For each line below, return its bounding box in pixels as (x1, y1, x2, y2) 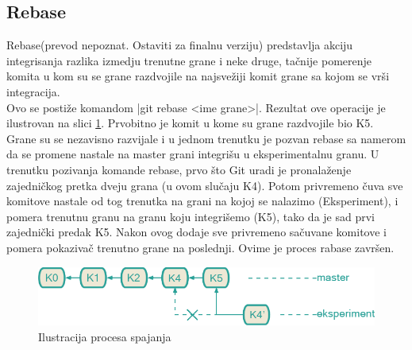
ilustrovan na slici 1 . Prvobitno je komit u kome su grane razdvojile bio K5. (6, 115, 374, 131)
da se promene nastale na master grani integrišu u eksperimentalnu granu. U (6, 146, 379, 162)
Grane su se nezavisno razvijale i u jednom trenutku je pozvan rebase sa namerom (6, 130, 406, 146)
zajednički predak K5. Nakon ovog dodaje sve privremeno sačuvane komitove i (6, 224, 387, 240)
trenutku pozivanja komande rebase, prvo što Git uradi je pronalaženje (6, 161, 352, 177)
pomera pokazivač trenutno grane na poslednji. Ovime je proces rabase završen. (6, 239, 395, 255)
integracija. (6, 83, 60, 99)
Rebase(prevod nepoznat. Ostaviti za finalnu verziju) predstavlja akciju (6, 37, 353, 53)
